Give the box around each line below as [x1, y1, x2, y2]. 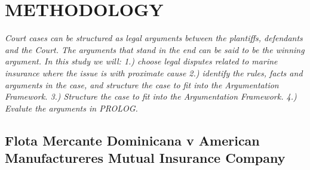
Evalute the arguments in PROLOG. [5, 101, 138, 114]
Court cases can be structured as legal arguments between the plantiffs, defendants [5, 32, 303, 44]
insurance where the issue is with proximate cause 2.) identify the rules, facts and [5, 66, 303, 79]
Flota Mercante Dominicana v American [5, 131, 260, 149]
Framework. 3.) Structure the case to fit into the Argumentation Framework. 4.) [5, 90, 297, 103]
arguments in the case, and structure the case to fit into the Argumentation [5, 78, 279, 91]
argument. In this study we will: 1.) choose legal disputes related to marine [5, 55, 278, 67]
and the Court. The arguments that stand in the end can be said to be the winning [5, 43, 305, 55]
